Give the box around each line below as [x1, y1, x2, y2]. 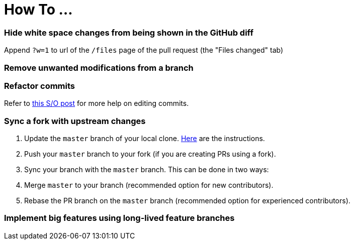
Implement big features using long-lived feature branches [4, 213, 235, 223]
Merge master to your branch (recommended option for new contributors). [24, 181, 274, 189]
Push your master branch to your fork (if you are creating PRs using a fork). [24, 150, 276, 158]
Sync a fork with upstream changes [4, 115, 146, 126]
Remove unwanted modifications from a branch [4, 62, 194, 73]
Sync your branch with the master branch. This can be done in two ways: [24, 165, 269, 174]
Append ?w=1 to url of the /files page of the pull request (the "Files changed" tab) [4, 46, 284, 55]
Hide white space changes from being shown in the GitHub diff [4, 27, 253, 38]
